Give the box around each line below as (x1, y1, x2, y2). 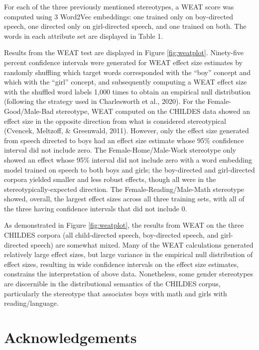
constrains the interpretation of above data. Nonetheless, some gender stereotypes (4, 268, 254, 279)
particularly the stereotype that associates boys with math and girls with (4, 288, 227, 298)
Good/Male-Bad (4, 105, 54, 116)
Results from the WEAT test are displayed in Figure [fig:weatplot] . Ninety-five (4, 47, 244, 58)
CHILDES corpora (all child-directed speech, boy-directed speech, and (4, 230, 219, 240)
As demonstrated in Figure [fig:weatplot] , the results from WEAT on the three (4, 220, 244, 230)
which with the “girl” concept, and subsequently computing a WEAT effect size (4, 77, 247, 87)
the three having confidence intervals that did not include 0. (4, 203, 187, 213)
